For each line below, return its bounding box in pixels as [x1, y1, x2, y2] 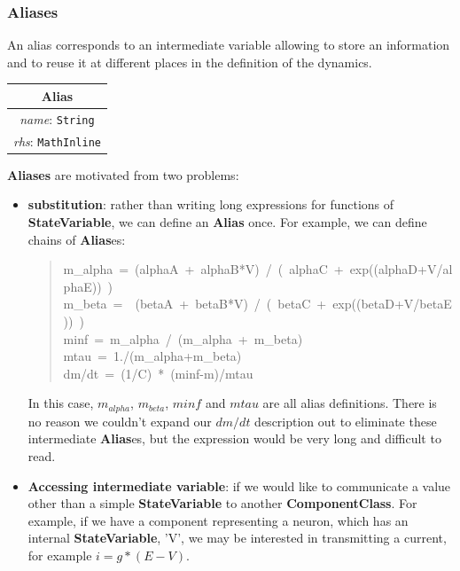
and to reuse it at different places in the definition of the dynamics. [7, 52, 372, 71]
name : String [19, 109, 95, 128]
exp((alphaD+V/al [349, 260, 453, 278]
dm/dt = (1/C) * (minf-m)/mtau [63, 364, 253, 382]
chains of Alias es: [27, 230, 126, 248]
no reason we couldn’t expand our [27, 411, 212, 430]
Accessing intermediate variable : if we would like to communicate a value [27, 476, 451, 495]
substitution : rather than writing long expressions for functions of [27, 195, 394, 214]
